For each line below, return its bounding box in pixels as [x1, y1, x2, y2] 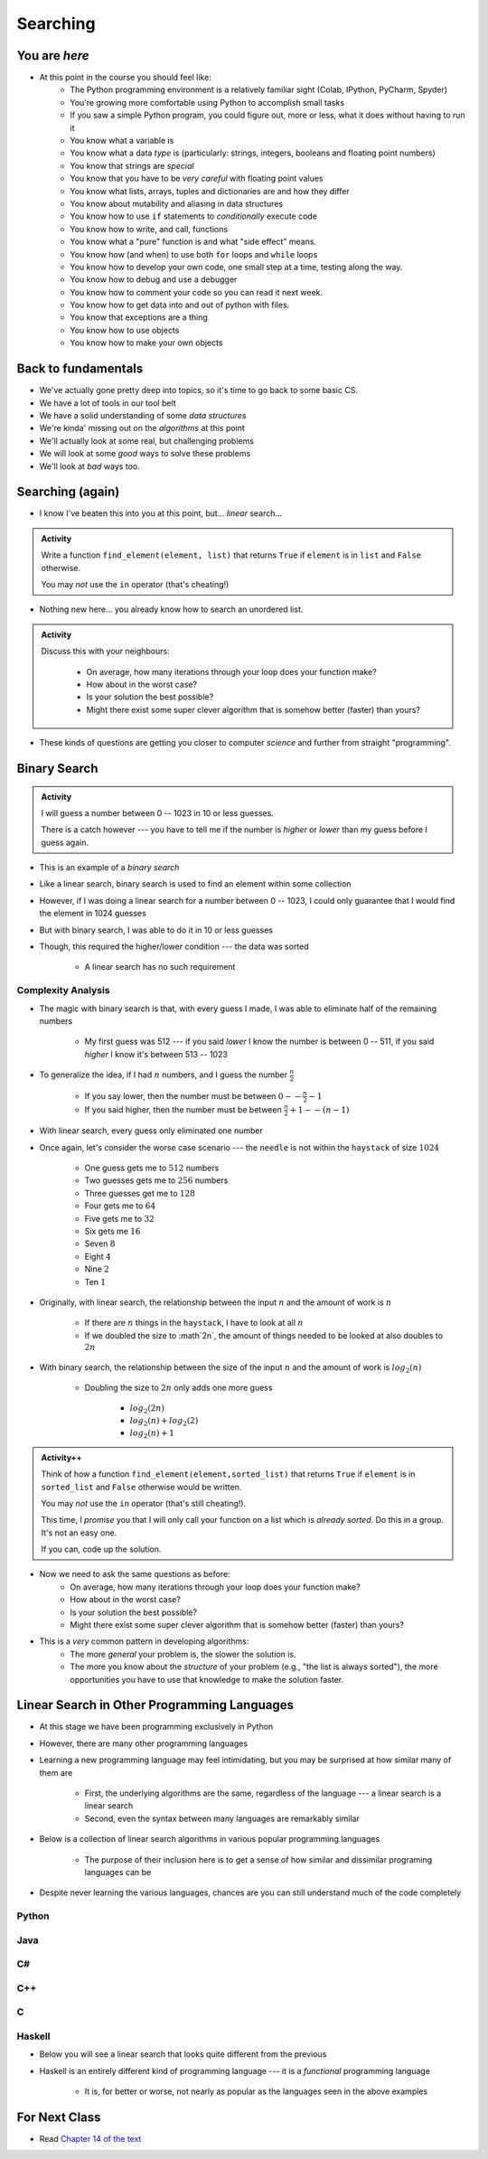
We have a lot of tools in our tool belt [39, 398, 176, 408]
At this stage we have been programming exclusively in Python [39, 1722, 274, 1732]
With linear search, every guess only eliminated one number [39, 1125, 264, 1136]
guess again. [41, 837, 89, 848]
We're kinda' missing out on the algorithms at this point [39, 423, 246, 434]
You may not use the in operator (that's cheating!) [41, 578, 230, 589]
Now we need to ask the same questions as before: [39, 1569, 230, 1580]
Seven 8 [84, 1238, 116, 1249]
